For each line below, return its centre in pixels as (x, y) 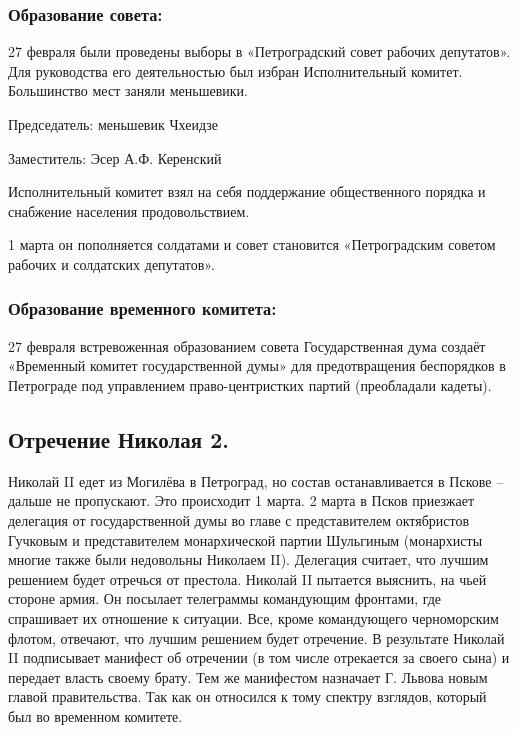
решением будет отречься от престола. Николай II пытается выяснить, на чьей (247, 578)
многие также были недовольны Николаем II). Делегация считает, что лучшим (248, 559)
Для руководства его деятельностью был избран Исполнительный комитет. (235, 70)
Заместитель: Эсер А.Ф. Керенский (115, 157)
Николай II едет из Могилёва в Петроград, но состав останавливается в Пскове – (256, 480)
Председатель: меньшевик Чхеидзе (113, 124)
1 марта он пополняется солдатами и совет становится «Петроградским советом (252, 244)
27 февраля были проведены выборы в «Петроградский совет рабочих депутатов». (259, 51)
